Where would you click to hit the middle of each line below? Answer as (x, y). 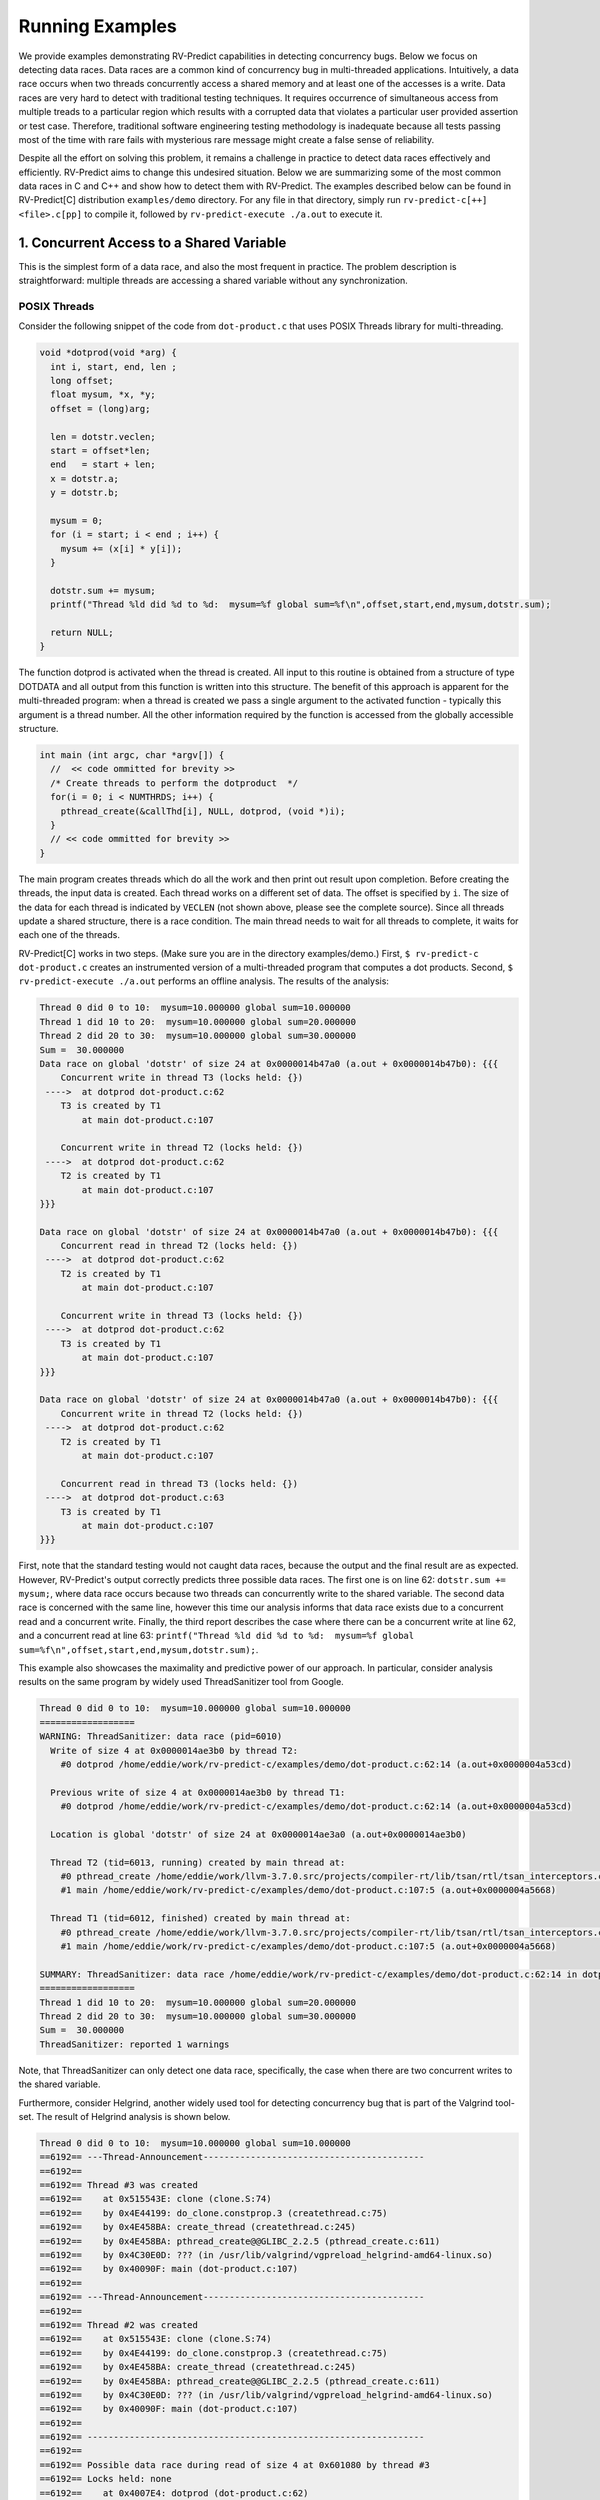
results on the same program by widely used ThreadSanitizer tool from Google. (181, 1682)
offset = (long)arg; (100, 408)
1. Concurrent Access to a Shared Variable (152, 242)
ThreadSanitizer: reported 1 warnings (134, 2044)
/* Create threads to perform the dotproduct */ (174, 783)
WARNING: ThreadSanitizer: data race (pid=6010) (161, 1736)
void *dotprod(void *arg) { (108, 353)
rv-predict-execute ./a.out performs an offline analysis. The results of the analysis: (204, 981)
